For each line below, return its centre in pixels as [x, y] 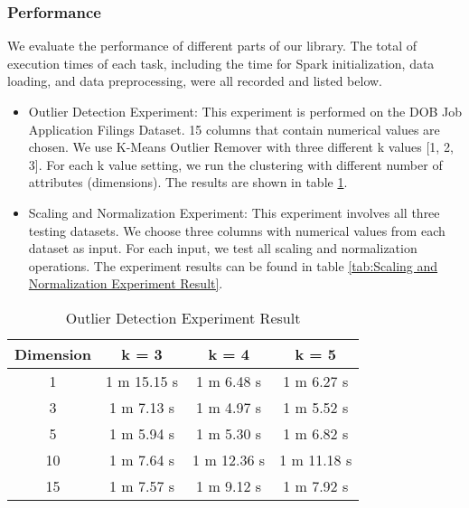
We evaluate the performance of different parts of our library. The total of [212, 46]
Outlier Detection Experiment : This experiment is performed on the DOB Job [245, 111]
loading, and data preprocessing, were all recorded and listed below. [195, 81]
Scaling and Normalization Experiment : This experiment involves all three [234, 212]
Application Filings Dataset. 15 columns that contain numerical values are [234, 129]
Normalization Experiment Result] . [126, 283]
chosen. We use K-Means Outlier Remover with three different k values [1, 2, [241, 147]
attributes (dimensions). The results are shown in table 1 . [188, 182]
